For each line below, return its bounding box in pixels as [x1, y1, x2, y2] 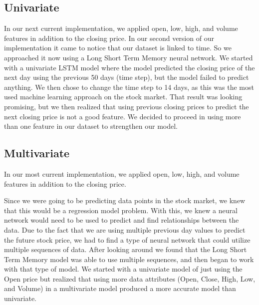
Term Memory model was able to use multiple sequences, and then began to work [4, 254, 254, 264]
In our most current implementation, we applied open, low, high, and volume [4, 168, 240, 179]
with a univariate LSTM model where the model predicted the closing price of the [4, 62, 255, 72]
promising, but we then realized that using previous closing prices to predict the [4, 101, 249, 111]
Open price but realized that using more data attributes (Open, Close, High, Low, [4, 273, 256, 284]
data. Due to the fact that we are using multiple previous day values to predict [4, 224, 246, 235]
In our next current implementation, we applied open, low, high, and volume [4, 23, 238, 33]
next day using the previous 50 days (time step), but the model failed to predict [4, 72, 249, 82]
